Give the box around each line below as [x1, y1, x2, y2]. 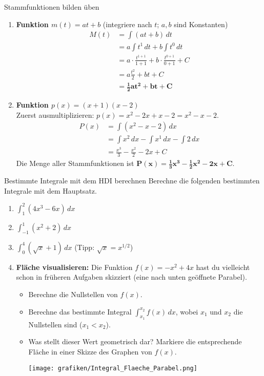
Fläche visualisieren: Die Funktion [16, 261, 133, 272]
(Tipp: [74, 241, 95, 252]
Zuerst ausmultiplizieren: [16, 109, 94, 120]
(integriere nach [103, 18, 152, 29]
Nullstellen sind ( [28, 319, 83, 329]
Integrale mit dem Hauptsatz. [4, 185, 97, 196]
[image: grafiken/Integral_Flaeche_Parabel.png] [28, 364, 197, 372]
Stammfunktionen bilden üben [4, 2, 99, 12]
